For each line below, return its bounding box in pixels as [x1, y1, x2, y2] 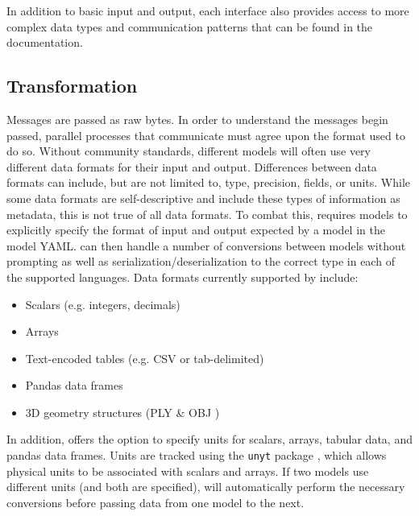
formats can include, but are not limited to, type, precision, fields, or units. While [6, 174, 411, 191]
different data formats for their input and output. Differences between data [6, 158, 377, 175]
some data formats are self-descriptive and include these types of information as [6, 189, 400, 206]
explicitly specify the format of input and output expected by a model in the [6, 221, 385, 238]
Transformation [6, 73, 138, 98]
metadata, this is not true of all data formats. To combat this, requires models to [6, 205, 408, 222]
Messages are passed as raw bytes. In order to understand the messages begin [6, 110, 388, 127]
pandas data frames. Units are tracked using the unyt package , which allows [6, 447, 387, 464]
